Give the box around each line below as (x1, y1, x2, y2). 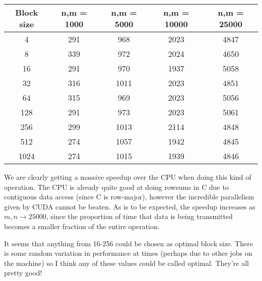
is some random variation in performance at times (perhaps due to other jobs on (4, 248, 252, 258)
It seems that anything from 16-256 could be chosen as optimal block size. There (4, 238, 253, 248)
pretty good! (4, 267, 42, 278)
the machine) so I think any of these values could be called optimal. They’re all (4, 257, 249, 268)
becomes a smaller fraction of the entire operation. (4, 221, 160, 231)
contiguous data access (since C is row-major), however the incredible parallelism (4, 191, 254, 202)
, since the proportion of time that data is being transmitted (46, 211, 233, 222)
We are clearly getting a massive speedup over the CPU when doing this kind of (4, 172, 251, 182)
